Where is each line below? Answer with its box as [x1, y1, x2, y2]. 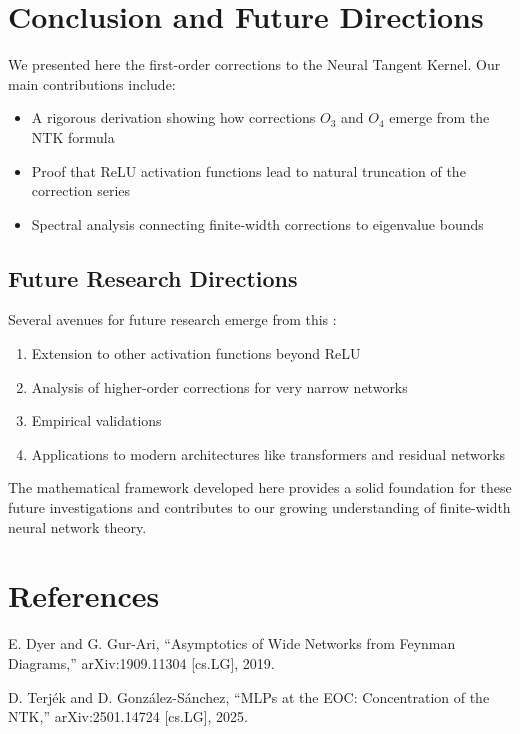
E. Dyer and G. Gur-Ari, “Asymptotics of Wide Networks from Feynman [8, 633, 456, 654]
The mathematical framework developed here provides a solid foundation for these [8, 477, 512, 498]
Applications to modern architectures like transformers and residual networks [31, 443, 506, 464]
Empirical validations [31, 410, 162, 431]
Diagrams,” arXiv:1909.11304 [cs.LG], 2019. [8, 652, 275, 673]
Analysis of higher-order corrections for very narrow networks [31, 376, 408, 397]
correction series [31, 180, 131, 201]
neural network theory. [8, 516, 147, 537]
